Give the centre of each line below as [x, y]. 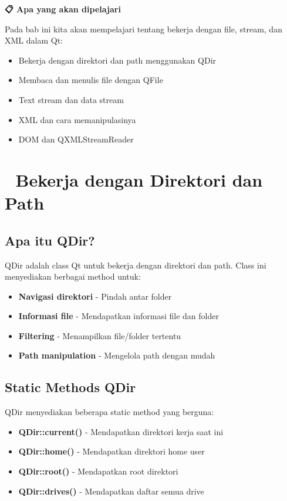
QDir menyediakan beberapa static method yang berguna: [109, 412]
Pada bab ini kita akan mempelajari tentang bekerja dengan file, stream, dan [143, 29]
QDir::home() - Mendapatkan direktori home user [112, 451]
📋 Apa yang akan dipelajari [63, 9]
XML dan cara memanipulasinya [77, 119]
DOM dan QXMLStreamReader [76, 139]
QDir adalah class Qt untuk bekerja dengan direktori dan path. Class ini [136, 265]
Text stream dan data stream [71, 99]
